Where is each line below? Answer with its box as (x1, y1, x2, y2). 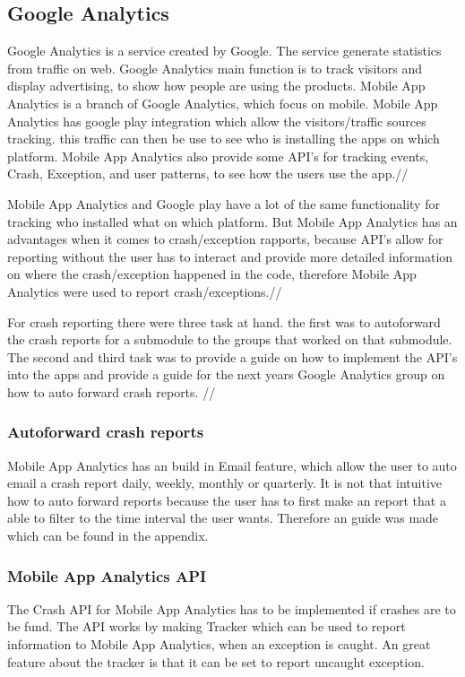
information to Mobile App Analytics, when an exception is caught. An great (7, 635, 431, 654)
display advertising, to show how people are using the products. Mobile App (7, 76, 426, 95)
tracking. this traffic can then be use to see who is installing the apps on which (7, 129, 440, 148)
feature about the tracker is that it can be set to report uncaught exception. (7, 652, 425, 671)
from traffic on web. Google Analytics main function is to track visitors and (7, 58, 422, 77)
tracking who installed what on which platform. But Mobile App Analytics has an (7, 212, 458, 230)
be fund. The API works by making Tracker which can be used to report (7, 617, 406, 636)
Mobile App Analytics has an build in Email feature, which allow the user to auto (7, 456, 457, 474)
